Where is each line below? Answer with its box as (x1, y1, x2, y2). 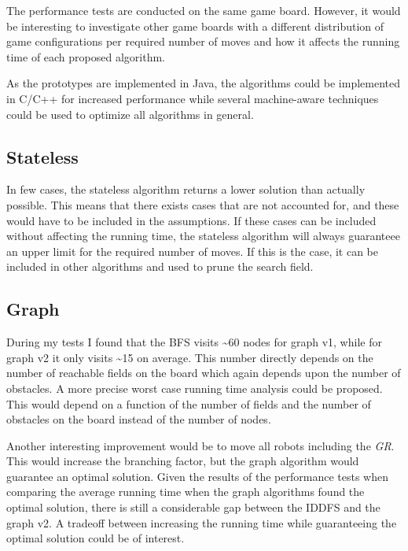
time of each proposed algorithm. (6, 48, 165, 65)
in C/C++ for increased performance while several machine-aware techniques (6, 90, 379, 106)
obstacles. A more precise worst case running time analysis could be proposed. (6, 379, 383, 396)
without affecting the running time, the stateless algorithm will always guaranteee (6, 227, 400, 244)
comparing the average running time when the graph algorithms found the (6, 483, 365, 500)
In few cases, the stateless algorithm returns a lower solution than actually (6, 181, 366, 198)
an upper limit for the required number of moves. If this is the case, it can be (6, 242, 378, 259)
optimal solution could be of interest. (6, 530, 185, 546)
